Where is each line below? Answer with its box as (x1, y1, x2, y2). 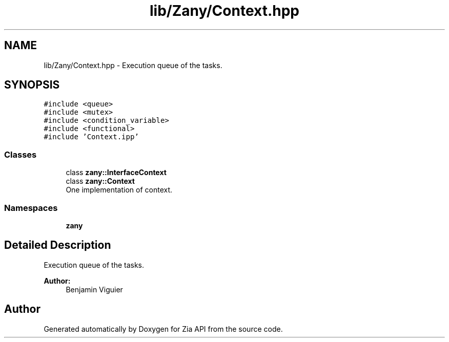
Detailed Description (4, 239, 111, 252)
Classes (4, 149, 37, 160)
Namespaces (4, 202, 58, 213)
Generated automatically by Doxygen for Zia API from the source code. (44, 324, 283, 333)
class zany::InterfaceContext (66, 168, 167, 177)
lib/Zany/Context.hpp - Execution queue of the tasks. (44, 60, 222, 70)
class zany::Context (66, 177, 135, 186)
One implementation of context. (66, 185, 173, 195)
